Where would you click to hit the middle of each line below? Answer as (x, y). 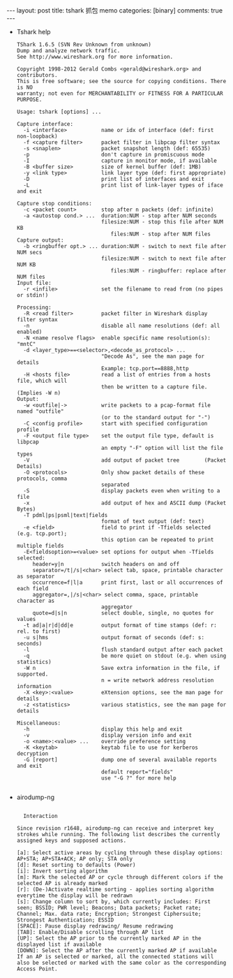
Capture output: (40, 240)
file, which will (42, 381)
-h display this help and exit (103, 729)
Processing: (34, 307)
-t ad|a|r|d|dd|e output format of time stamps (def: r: (120, 625)
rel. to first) (39, 632)
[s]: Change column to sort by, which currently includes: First (113, 902)
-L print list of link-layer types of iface (123, 185)
